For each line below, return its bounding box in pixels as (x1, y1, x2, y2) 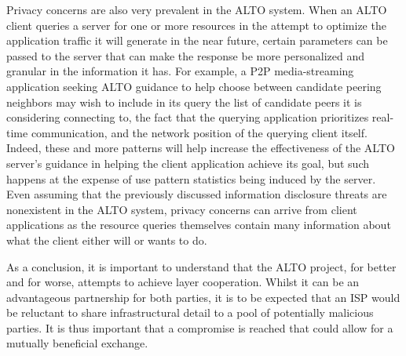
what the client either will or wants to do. (6, 231, 207, 248)
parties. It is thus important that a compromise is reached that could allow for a (6, 319, 393, 336)
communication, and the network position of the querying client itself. (31, 124, 368, 140)
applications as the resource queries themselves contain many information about (6, 216, 391, 233)
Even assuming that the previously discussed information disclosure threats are (6, 186, 387, 202)
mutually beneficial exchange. (6, 335, 148, 351)
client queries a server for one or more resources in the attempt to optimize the (6, 16, 386, 33)
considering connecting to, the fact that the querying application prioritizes (6, 109, 369, 125)
